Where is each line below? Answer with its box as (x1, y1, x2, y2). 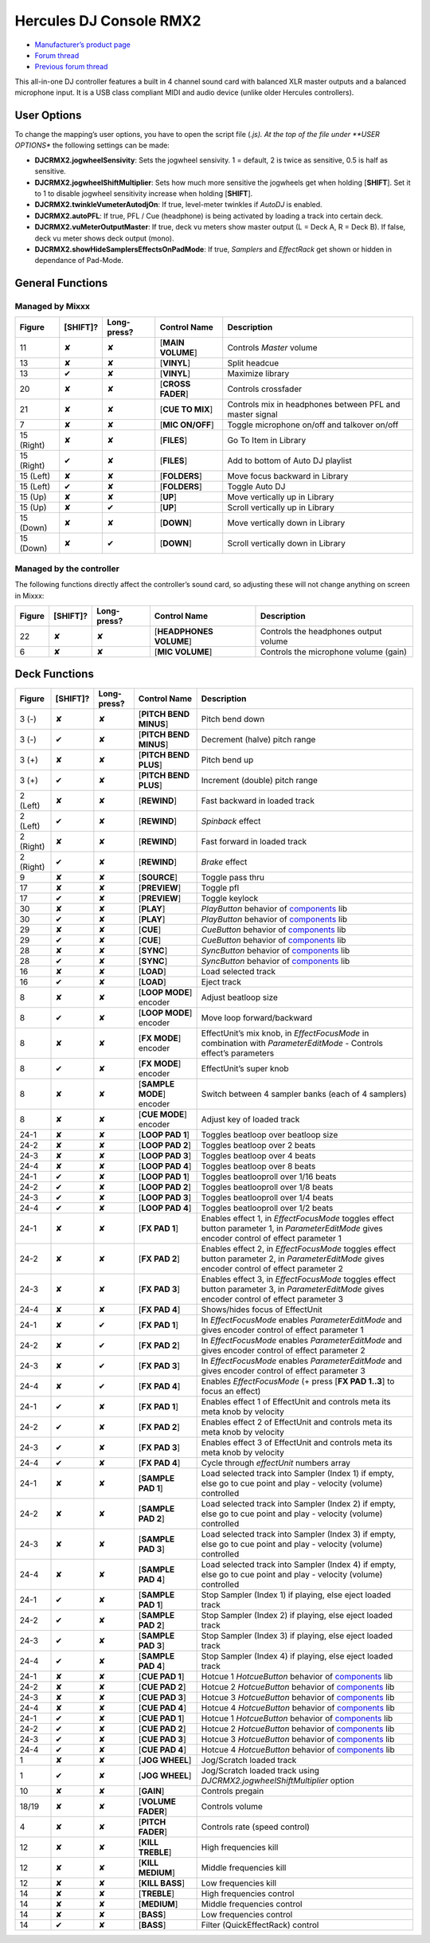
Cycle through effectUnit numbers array (201, 1457, 350, 1468)
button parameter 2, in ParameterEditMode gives (201, 1253, 385, 1264)
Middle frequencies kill (201, 1862, 287, 1873)
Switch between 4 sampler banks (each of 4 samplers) (201, 1088, 407, 1099)
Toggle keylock (201, 892, 259, 903)
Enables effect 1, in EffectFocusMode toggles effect (201, 1212, 394, 1224)
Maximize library (227, 368, 290, 379)
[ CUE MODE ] (138, 1108, 187, 1119)
